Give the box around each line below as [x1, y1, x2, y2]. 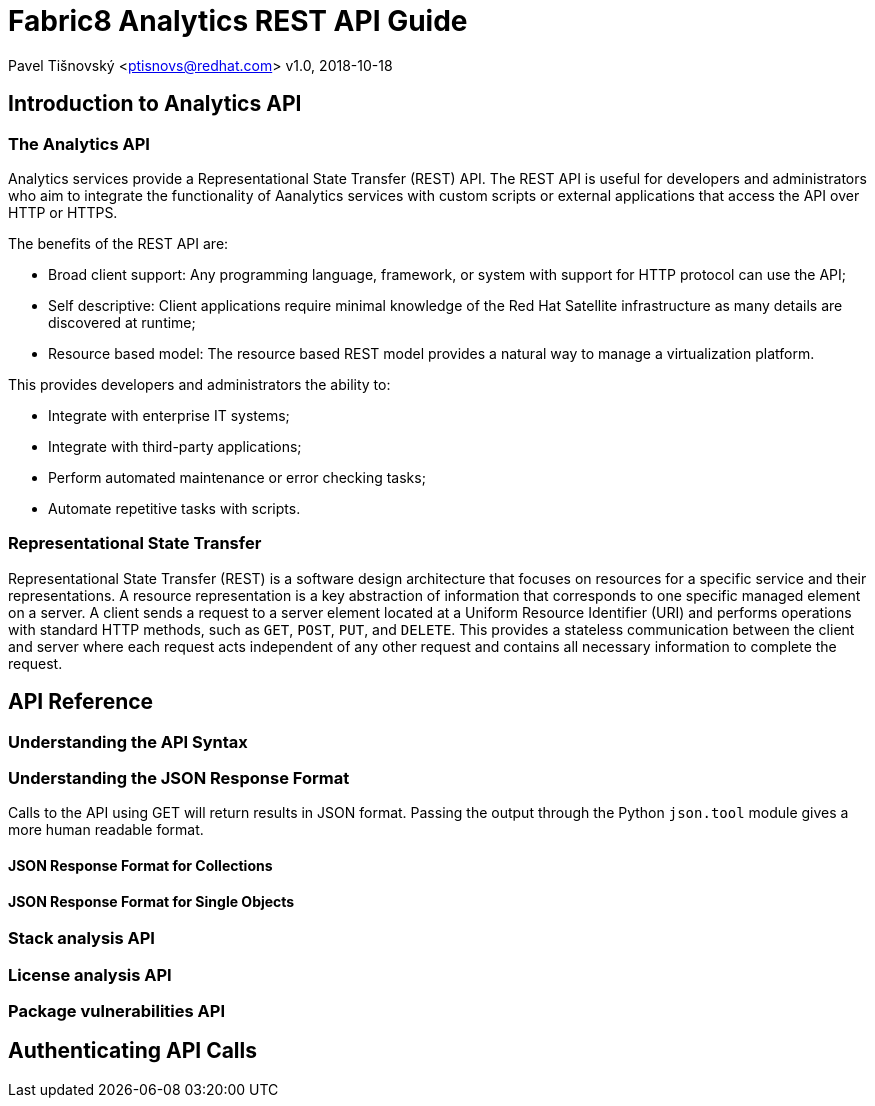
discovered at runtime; [48, 313, 196, 331]
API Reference [8, 689, 154, 715]
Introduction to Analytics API [8, 91, 302, 117]
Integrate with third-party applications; [48, 437, 302, 455]
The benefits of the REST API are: [8, 234, 229, 252]
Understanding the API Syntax [8, 731, 248, 752]
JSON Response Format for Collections [8, 856, 273, 874]
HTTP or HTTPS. [8, 203, 118, 221]
